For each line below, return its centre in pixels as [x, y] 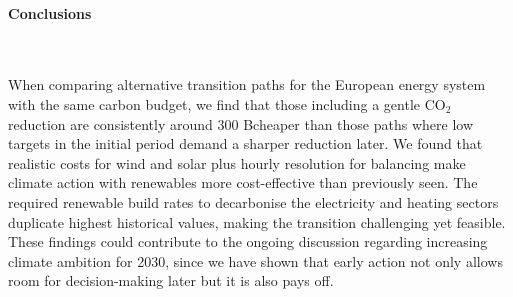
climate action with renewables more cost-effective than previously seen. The [243, 182]
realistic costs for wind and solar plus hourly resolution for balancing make [237, 162]
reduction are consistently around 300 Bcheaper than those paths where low [241, 123]
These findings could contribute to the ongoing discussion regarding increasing [248, 241]
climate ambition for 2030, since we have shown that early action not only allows [255, 260]
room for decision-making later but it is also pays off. [171, 280]
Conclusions [50, 12]
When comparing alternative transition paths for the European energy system [247, 84]
